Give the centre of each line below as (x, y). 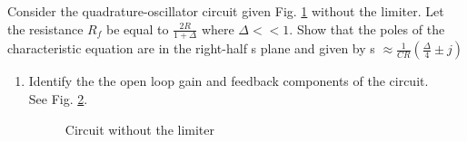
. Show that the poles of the (367, 28)
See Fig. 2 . (58, 99)
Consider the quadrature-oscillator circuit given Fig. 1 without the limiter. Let (226, 11)
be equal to (137, 28)
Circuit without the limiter (140, 129)
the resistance (45, 28)
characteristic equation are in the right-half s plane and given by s (191, 48)
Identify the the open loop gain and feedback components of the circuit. (229, 81)
